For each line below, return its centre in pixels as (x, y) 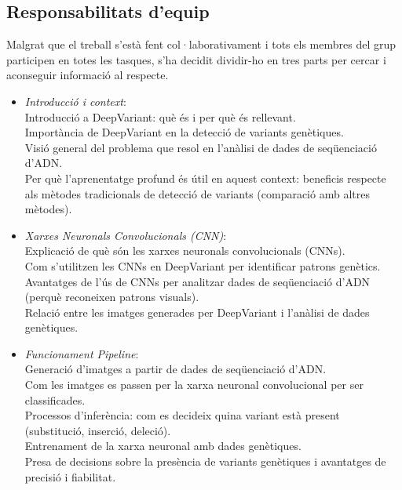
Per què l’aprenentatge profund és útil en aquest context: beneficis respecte (205, 178)
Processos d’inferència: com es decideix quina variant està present (182, 415)
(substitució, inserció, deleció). (98, 430)
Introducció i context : (75, 101)
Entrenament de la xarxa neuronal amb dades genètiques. (163, 446)
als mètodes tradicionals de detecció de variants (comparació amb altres (197, 193)
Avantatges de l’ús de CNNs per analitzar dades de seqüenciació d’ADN (197, 281)
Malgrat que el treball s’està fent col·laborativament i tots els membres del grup (201, 44)
